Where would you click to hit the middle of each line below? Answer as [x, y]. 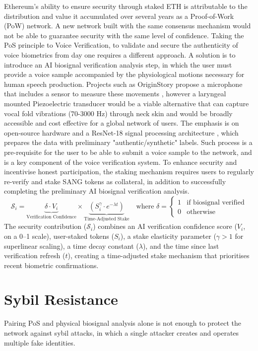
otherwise [201, 212]
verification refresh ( [35, 255]
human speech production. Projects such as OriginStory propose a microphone [123, 84]
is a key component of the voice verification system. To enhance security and [121, 162]
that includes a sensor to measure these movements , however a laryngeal [115, 94]
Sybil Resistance [61, 299]
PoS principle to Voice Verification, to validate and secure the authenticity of [121, 45]
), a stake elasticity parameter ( [168, 236]
